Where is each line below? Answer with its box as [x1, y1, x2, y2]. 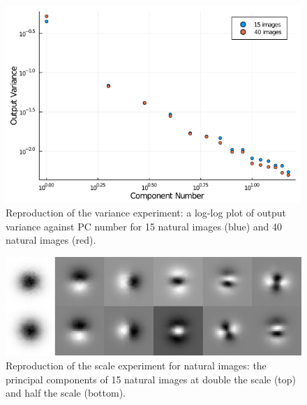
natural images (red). [6, 233, 96, 247]
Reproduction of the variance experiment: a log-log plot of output [6, 205, 287, 220]
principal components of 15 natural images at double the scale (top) [6, 371, 297, 386]
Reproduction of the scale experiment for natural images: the [6, 358, 267, 372]
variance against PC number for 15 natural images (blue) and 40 [6, 219, 283, 233]
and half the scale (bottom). [6, 385, 126, 400]
